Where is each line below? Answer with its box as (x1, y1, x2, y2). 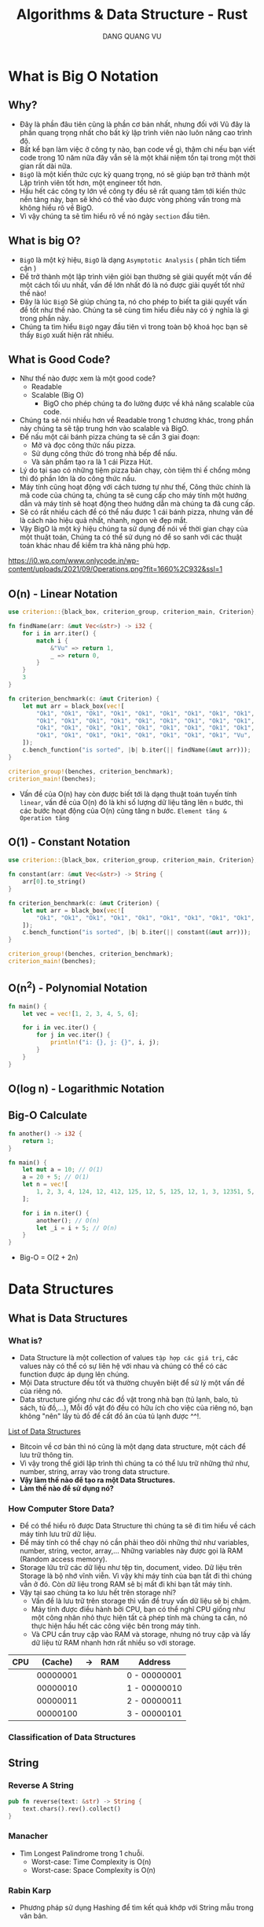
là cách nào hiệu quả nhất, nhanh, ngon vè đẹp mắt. (19, 516, 189, 525)
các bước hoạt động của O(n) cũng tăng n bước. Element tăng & (19, 806, 227, 815)
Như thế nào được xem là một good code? (19, 373, 156, 383)
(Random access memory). (19, 1554, 108, 1564)
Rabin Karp (8, 1885, 52, 1896)
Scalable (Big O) (31, 391, 84, 400)
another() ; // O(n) (36, 1216, 101, 1224)
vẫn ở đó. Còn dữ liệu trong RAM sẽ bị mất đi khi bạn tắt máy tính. (19, 1579, 233, 1589)
